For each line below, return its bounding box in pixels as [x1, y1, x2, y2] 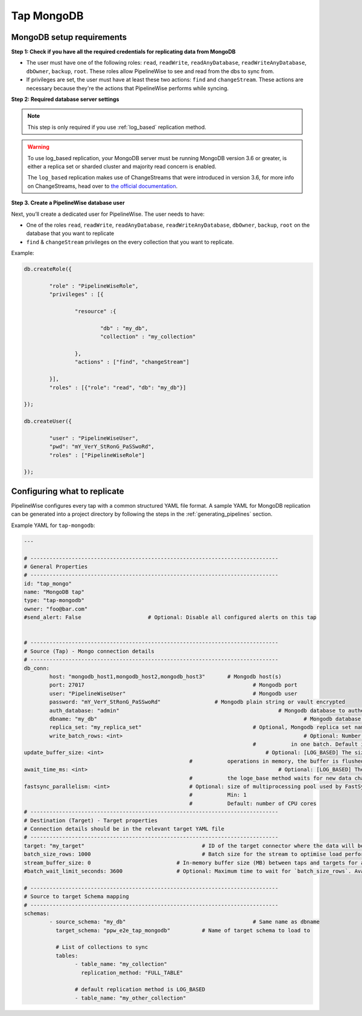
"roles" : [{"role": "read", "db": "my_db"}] [49, 384, 186, 391]
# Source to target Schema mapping [24, 893, 129, 900]
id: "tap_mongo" [24, 580, 72, 587]
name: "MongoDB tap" [24, 589, 84, 595]
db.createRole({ [24, 266, 72, 273]
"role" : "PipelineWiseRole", [49, 282, 139, 290]
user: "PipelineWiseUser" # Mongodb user [49, 690, 298, 697]
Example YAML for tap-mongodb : [11, 522, 96, 529]
